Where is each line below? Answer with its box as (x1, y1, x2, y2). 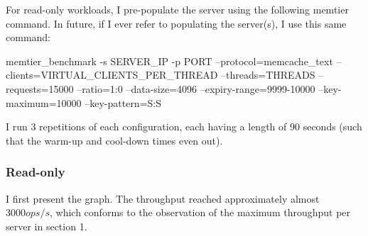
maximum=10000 (6, 95, 82, 110)
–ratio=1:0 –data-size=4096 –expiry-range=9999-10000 (77, 81, 315, 96)
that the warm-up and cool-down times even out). (6, 133, 223, 147)
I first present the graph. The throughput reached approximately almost (6, 191, 320, 206)
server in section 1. (6, 218, 87, 233)
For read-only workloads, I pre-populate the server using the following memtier (6, 2, 349, 16)
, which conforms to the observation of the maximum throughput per (50, 205, 351, 220)
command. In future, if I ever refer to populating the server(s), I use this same (6, 16, 347, 30)
